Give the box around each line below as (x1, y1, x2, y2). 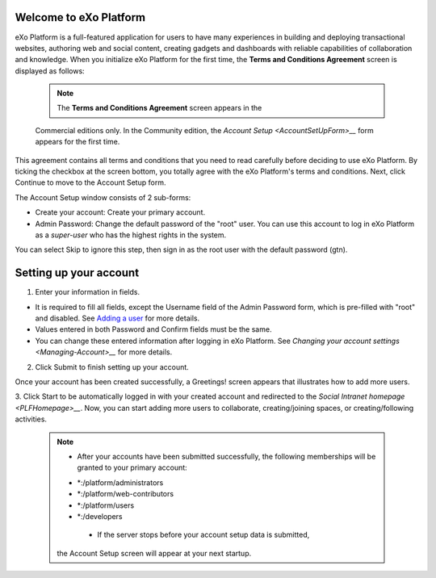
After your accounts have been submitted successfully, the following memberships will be (77, 451, 376, 461)
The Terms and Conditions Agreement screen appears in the (57, 103, 262, 113)
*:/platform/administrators (77, 477, 164, 488)
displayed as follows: (15, 65, 85, 76)
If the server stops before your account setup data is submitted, (97, 530, 310, 540)
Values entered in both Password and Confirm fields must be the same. (35, 325, 272, 334)
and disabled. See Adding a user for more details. (35, 313, 200, 323)
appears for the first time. (35, 137, 120, 147)
